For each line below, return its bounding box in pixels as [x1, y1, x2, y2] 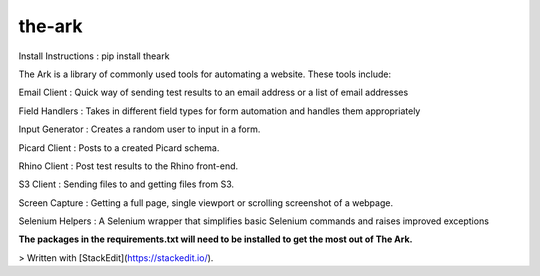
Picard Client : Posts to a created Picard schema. [18, 141, 220, 154]
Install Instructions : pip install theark [18, 50, 170, 62]
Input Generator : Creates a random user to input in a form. [18, 123, 261, 135]
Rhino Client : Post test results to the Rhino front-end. [18, 160, 239, 172]
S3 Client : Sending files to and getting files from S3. [18, 178, 235, 190]
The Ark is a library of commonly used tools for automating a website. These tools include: [18, 68, 392, 80]
